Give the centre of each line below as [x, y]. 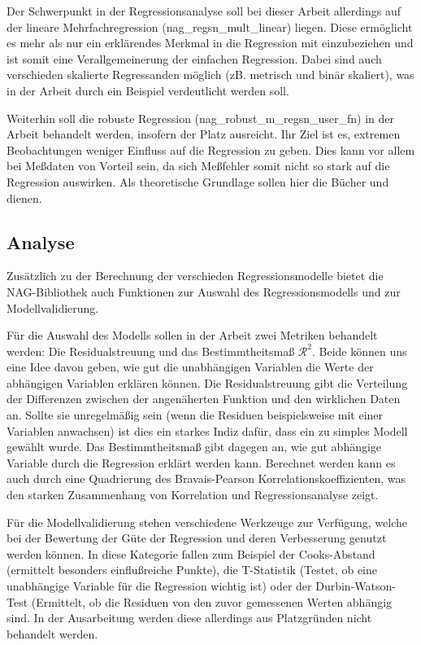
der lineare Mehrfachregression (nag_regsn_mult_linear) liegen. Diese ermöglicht [210, 26]
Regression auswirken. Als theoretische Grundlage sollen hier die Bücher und [198, 181]
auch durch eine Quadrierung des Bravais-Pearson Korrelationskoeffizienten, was [206, 478]
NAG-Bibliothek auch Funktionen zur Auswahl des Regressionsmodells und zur [204, 291]
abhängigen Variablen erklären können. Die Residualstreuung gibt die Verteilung [207, 382]
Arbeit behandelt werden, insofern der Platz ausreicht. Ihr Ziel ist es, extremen [204, 134]
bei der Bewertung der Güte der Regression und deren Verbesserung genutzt [197, 538]
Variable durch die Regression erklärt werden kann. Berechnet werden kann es [201, 462]
